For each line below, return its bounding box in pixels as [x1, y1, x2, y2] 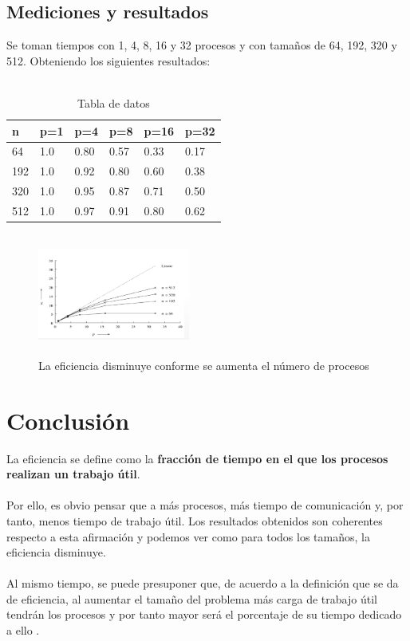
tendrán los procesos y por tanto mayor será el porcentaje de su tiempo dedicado [6, 606, 402, 623]
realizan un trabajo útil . [6, 466, 140, 482]
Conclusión [6, 403, 130, 436]
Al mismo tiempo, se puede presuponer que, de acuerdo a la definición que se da [6, 575, 399, 592]
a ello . [6, 622, 40, 639]
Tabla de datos [77, 94, 150, 111]
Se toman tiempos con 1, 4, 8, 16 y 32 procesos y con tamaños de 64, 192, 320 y [6, 37, 397, 53]
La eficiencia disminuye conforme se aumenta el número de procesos [38, 356, 369, 373]
